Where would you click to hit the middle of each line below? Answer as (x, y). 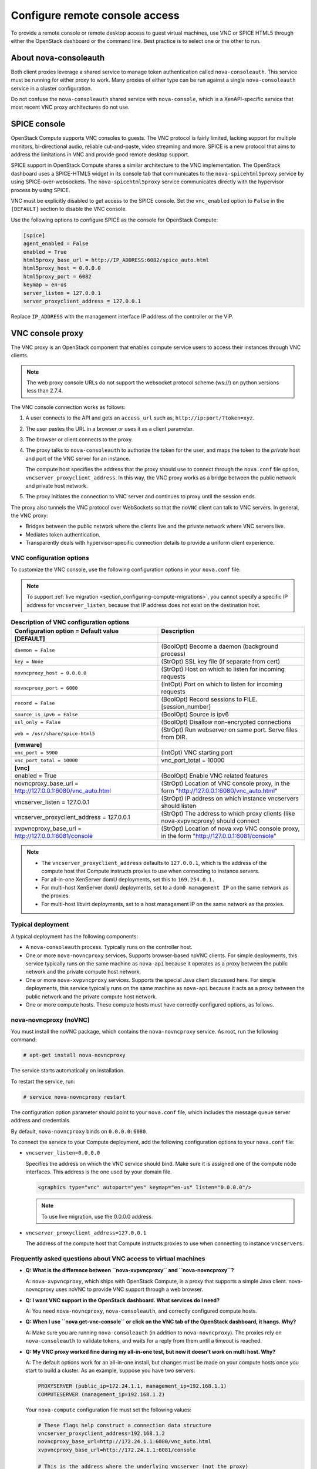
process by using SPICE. (41, 190)
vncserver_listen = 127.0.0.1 (52, 802)
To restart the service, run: (43, 1081)
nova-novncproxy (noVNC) (50, 1019)
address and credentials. (41, 1121)
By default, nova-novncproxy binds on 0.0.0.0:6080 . (79, 1131)
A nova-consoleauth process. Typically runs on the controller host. (109, 947)
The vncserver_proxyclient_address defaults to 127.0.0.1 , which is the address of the (154, 863)
